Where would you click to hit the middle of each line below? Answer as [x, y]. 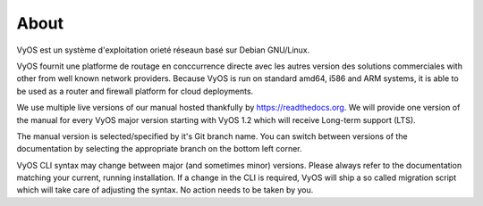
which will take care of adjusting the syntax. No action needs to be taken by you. [165, 190]
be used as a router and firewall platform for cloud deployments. [135, 91]
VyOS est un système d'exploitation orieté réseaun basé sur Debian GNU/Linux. [163, 50]
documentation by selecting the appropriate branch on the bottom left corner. [160, 149]
